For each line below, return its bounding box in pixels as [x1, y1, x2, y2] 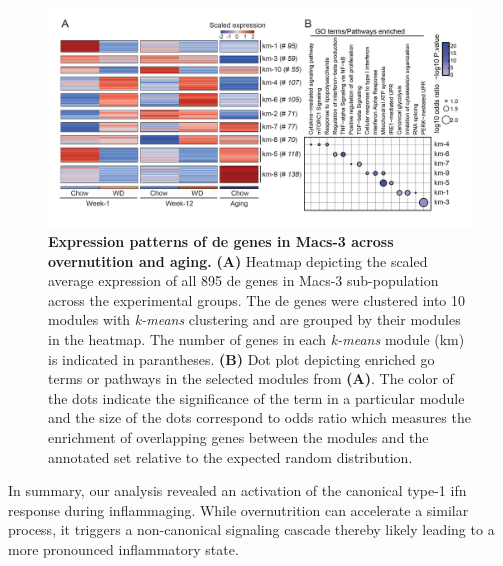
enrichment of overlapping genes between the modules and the [48, 426, 429, 447]
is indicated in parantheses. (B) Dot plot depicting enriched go [48, 348, 435, 369]
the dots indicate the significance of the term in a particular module [48, 387, 465, 408]
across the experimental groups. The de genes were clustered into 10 [48, 289, 466, 310]
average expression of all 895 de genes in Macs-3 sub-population [48, 270, 439, 291]
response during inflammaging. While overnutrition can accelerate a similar [8, 499, 469, 520]
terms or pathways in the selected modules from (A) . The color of [48, 368, 454, 389]
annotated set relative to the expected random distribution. [48, 446, 413, 467]
